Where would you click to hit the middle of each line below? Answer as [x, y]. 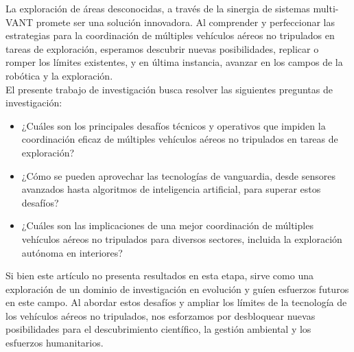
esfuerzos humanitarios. [55, 343]
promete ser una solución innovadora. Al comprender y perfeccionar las [186, 22]
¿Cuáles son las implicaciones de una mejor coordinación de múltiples [167, 225]
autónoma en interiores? [72, 252]
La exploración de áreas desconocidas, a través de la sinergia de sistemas [158, 8]
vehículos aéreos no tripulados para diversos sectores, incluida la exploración [182, 238]
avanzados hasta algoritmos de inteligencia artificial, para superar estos [171, 189]
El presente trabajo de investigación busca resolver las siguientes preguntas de [169, 89]
